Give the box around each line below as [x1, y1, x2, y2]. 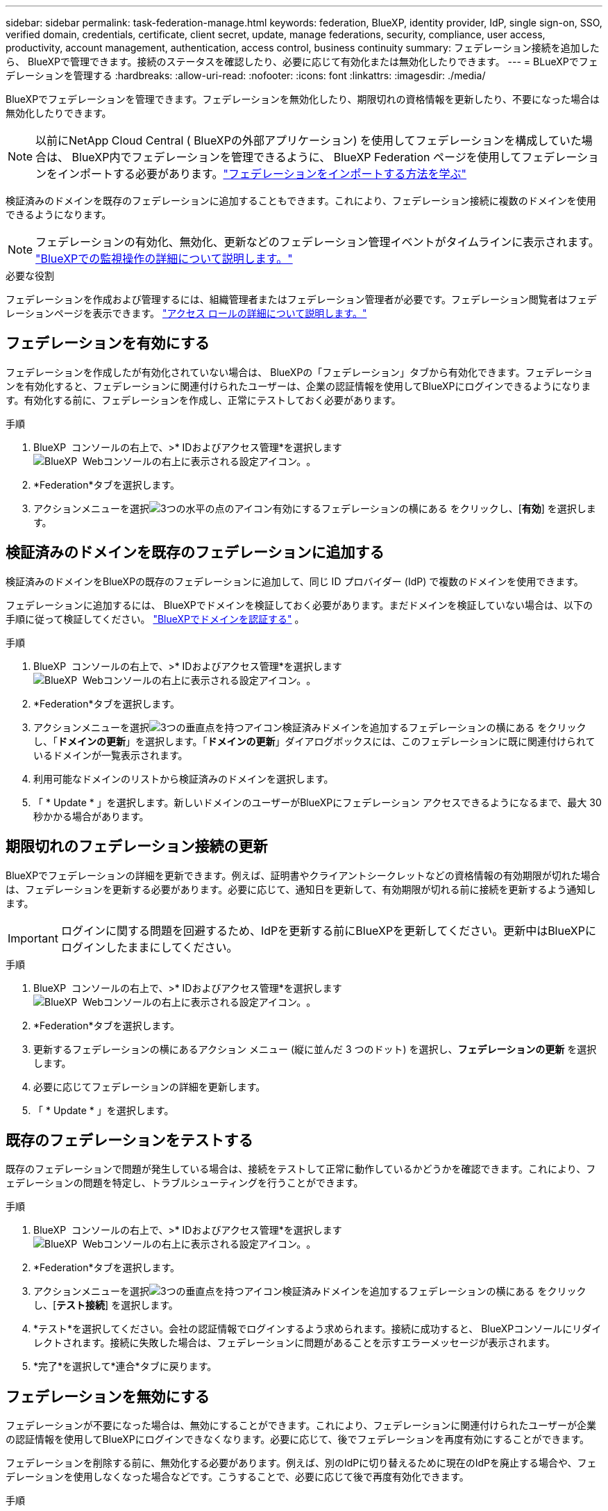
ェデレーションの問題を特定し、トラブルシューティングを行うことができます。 [6, 1177, 364, 1189]
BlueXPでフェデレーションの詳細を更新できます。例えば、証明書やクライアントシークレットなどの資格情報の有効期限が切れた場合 [6, 869, 600, 881]
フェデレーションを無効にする [6, 1387, 210, 1405]
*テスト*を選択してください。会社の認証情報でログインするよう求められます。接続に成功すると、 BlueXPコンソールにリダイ [33, 1323, 602, 1335]
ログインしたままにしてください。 [60, 940, 238, 954]
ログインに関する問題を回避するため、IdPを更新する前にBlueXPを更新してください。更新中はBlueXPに [60, 923, 596, 938]
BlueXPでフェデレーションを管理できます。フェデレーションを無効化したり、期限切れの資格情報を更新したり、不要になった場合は [6, 93, 600, 105]
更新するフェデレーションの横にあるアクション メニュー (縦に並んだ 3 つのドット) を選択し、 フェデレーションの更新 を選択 [33, 1043, 597, 1055]
